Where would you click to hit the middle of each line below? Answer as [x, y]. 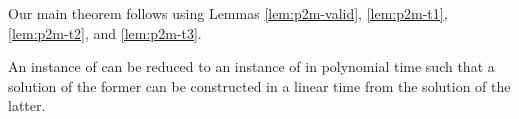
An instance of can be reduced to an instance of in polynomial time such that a [251, 66]
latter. [27, 105]
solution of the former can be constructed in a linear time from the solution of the [259, 85]
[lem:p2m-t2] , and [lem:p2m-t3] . [105, 32]
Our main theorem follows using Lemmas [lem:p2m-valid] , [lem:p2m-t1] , [228, 13]
